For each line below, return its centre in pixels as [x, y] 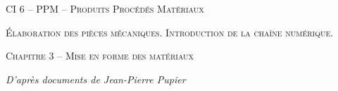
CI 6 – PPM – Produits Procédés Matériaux [105, 8]
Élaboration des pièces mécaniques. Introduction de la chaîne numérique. [170, 32]
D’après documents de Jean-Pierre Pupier [96, 79]
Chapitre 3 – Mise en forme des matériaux [100, 56]
